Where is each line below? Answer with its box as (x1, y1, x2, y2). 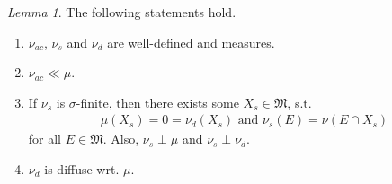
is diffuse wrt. (44, 160, 120, 178)
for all (28, 129, 62, 148)
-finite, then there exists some (76, 92, 239, 111)
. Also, (102, 129, 139, 148)
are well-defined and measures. (107, 32, 275, 51)
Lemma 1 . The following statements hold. (7, 3, 236, 21)
